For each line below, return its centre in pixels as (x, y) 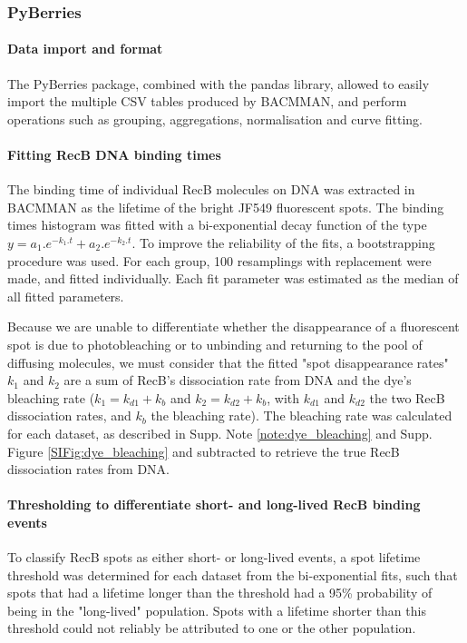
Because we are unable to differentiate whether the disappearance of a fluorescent (233, 326)
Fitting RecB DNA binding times (114, 155)
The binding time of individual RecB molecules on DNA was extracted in (211, 189)
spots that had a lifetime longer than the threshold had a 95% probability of (220, 593)
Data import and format (85, 49)
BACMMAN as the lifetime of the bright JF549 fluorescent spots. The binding (226, 207)
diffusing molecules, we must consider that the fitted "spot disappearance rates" (228, 362)
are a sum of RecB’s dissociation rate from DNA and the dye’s (238, 380)
